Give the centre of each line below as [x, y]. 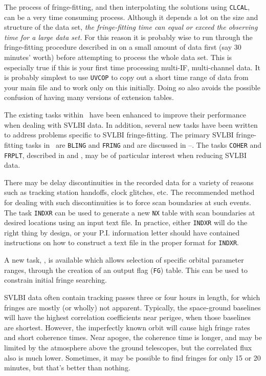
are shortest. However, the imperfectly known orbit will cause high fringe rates [127, 327]
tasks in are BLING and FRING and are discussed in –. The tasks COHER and [144, 144]
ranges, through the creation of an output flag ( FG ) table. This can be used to [126, 270]
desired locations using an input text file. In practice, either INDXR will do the [126, 222]
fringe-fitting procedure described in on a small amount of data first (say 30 [123, 47]
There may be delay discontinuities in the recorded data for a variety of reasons [129, 182]
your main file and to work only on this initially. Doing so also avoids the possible [132, 87]
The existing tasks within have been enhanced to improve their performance [125, 115]
